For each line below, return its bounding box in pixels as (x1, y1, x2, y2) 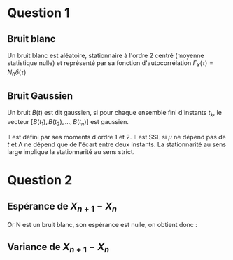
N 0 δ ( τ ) (7, 68, 27, 78)
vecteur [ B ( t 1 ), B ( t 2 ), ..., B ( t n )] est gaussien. (7, 118, 129, 128)
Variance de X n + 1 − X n (7, 240, 110, 254)
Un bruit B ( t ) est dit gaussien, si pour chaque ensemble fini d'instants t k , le (7, 109, 223, 118)
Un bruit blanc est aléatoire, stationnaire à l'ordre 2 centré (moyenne (7, 51, 204, 60)
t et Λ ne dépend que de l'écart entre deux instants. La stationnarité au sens (7, 140, 226, 149)
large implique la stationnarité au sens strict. (7, 148, 135, 156)
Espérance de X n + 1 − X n (7, 200, 118, 214)
